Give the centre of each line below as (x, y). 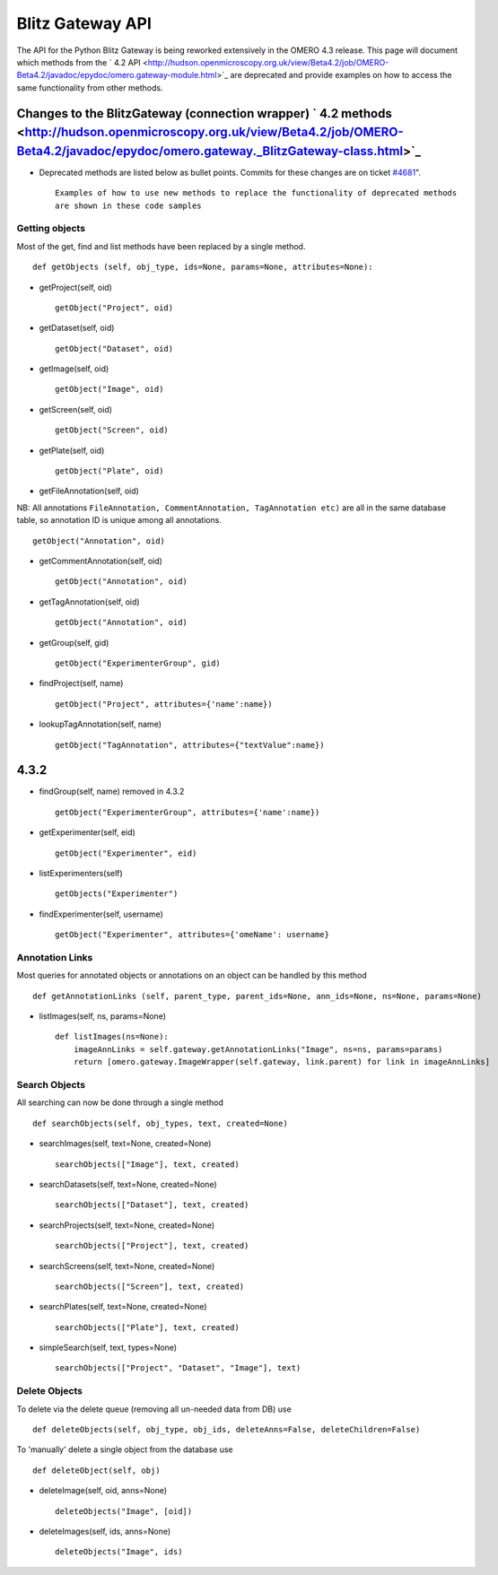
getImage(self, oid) (74, 369)
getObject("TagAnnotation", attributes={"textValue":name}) (190, 745)
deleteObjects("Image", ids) (119, 1552)
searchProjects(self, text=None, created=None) (127, 1225)
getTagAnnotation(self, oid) (89, 602)
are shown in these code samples (128, 205)
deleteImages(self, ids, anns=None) (105, 1531)
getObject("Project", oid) (114, 308)
